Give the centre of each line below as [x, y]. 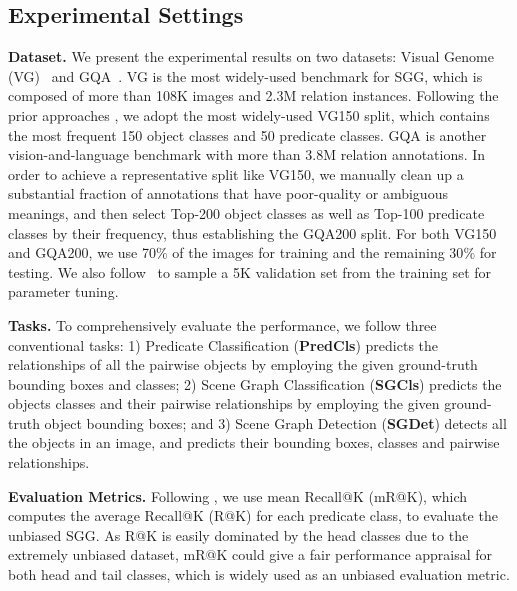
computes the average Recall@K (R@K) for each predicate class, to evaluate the [253, 515]
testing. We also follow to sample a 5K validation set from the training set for [250, 271]
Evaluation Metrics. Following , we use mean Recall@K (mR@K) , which [238, 495]
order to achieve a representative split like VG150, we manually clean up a [236, 173]
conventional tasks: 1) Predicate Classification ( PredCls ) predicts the [223, 344]
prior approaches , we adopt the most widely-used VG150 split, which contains [249, 114]
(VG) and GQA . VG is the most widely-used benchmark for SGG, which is [245, 75]
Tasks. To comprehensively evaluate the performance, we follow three [222, 324]
